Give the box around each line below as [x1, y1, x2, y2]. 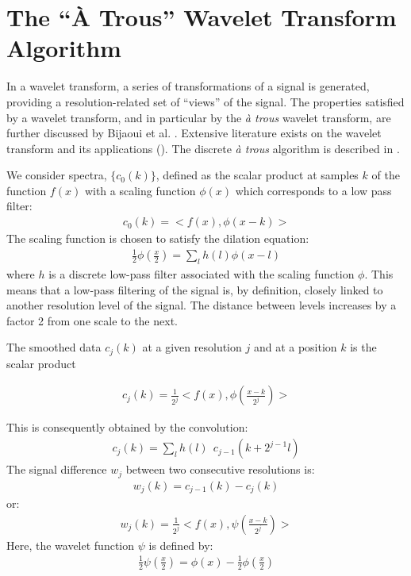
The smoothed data [6, 339, 102, 355]
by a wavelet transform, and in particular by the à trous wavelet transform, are [6, 109, 391, 125]
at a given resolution [142, 339, 242, 355]
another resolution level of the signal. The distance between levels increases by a [6, 297, 397, 313]
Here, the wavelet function [6, 536, 135, 553]
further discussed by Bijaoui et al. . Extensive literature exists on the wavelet [6, 125, 382, 141]
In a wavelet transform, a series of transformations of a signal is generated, [6, 78, 370, 94]
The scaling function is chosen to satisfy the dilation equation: [6, 230, 309, 247]
